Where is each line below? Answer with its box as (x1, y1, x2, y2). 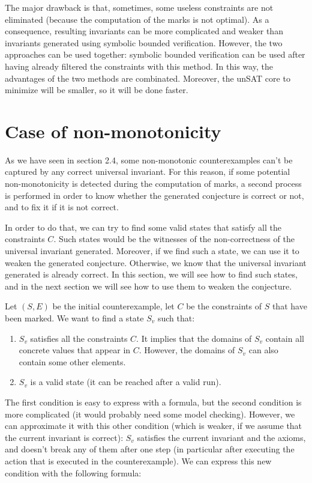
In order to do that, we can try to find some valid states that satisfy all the (5, 220, 281, 233)
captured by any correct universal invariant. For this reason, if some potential (5, 165, 290, 178)
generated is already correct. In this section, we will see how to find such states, (5, 268, 298, 281)
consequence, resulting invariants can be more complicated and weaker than (5, 25, 283, 37)
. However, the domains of (139, 344, 235, 356)
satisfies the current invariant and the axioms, (137, 431, 306, 443)
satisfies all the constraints (30, 332, 128, 344)
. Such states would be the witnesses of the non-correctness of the (53, 232, 295, 245)
